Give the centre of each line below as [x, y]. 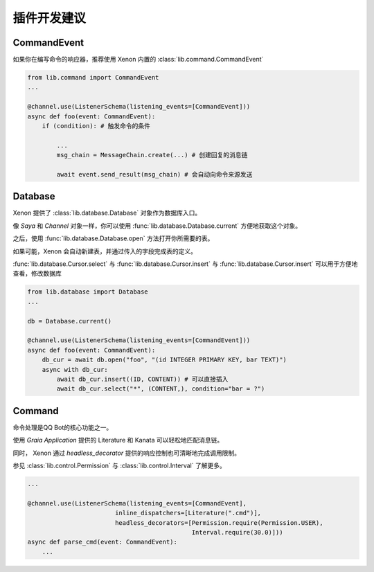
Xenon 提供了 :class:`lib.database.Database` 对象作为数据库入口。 [107, 213]
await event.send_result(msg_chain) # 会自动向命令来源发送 [154, 174]
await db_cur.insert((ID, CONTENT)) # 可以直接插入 [142, 379]
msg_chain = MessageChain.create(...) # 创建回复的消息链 [152, 155]
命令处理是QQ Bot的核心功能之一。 [63, 427]
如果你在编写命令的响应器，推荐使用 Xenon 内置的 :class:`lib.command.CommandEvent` [138, 60]
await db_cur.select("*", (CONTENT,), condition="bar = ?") [161, 389]
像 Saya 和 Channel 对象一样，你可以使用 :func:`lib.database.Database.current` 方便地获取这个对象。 [157, 226]
